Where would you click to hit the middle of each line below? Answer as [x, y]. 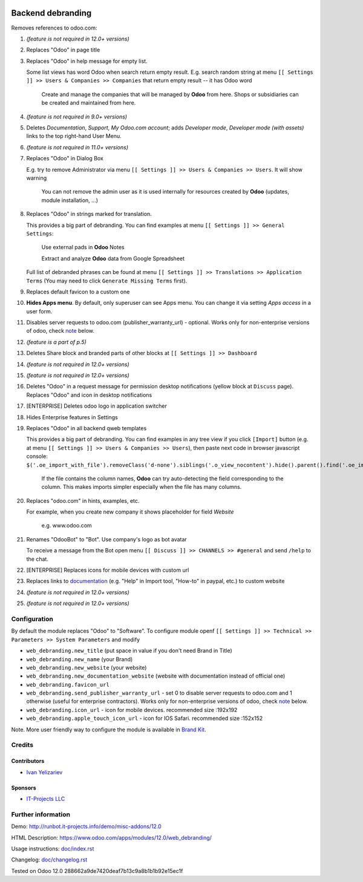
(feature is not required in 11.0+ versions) [77, 147]
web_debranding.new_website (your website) [87, 667]
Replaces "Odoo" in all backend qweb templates [87, 428]
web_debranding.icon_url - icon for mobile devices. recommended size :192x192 [132, 710]
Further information [41, 814]
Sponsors [24, 788]
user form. [39, 311]
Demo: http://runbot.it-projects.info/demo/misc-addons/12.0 [86, 826]
